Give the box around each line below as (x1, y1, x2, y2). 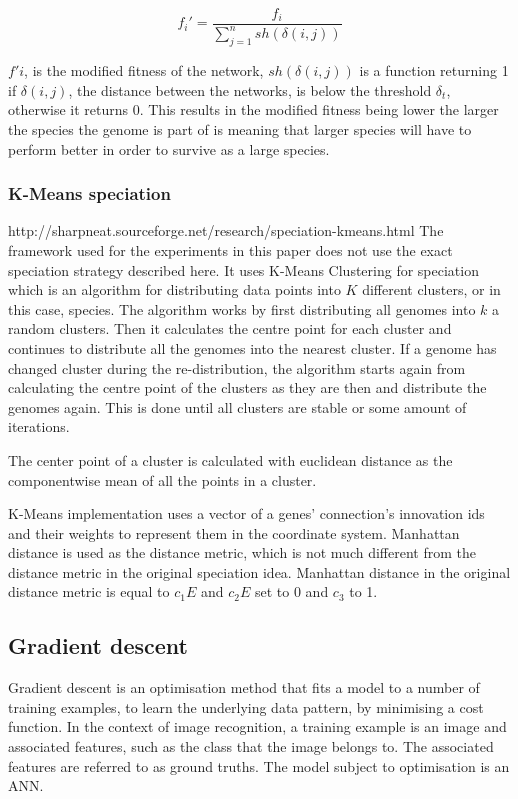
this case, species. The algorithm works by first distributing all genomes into (8, 298, 476, 319)
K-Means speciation (8, 181, 171, 206)
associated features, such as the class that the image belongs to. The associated (8, 736, 494, 757)
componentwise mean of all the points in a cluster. (8, 469, 317, 490)
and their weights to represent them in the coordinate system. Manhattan (8, 522, 460, 543)
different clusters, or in (362, 279, 501, 300)
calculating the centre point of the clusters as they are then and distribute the (8, 377, 487, 398)
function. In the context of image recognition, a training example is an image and (8, 716, 507, 737)
